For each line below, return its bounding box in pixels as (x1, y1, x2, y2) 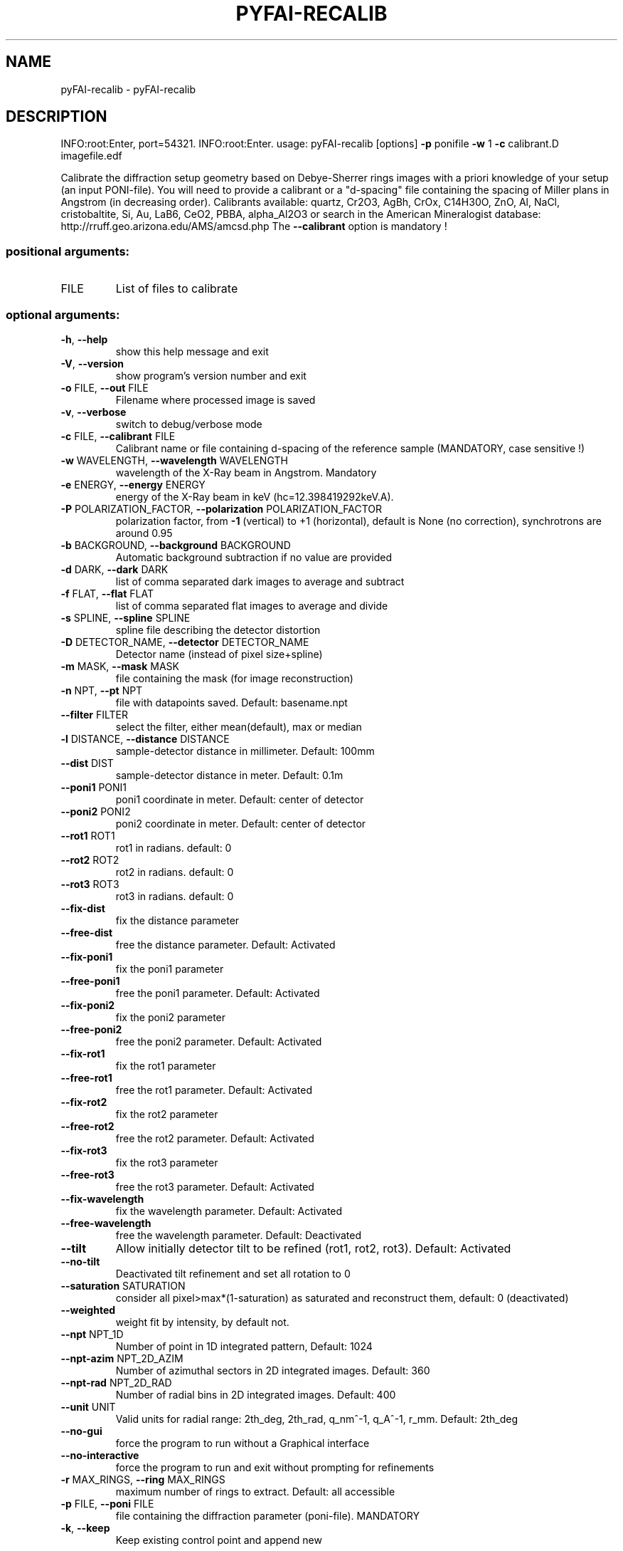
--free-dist (60, 926, 113, 939)
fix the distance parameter (115, 914, 240, 926)
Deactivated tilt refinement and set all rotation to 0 (115, 1267, 351, 1280)
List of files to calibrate (115, 281, 238, 296)
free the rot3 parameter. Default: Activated (115, 1180, 314, 1193)
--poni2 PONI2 (60, 805, 131, 818)
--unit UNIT (60, 1400, 116, 1413)
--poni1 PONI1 (60, 780, 127, 793)
